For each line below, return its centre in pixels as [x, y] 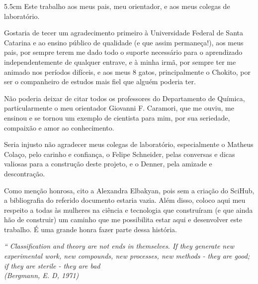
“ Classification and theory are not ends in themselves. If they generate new [119, 246]
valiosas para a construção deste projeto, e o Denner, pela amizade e [108, 164]
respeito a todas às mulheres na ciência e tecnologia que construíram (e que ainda [129, 210]
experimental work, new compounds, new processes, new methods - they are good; [127, 256]
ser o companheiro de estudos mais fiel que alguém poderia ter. [100, 81]
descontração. [25, 173]
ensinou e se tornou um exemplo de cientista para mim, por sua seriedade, [117, 117]
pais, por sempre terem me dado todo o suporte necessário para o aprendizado [123, 52]
